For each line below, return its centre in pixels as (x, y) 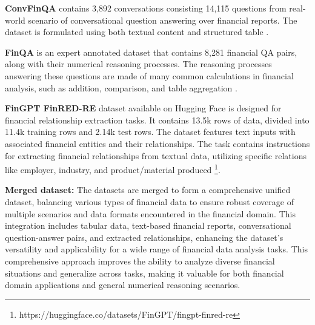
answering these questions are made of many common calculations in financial (149, 75)
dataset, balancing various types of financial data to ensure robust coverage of (149, 201)
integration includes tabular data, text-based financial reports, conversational (148, 225)
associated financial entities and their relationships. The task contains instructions (157, 143)
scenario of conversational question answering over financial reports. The (163, 20)
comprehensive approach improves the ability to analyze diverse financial (140, 261)
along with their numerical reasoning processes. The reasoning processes (138, 64)
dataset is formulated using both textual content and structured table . (137, 32)
